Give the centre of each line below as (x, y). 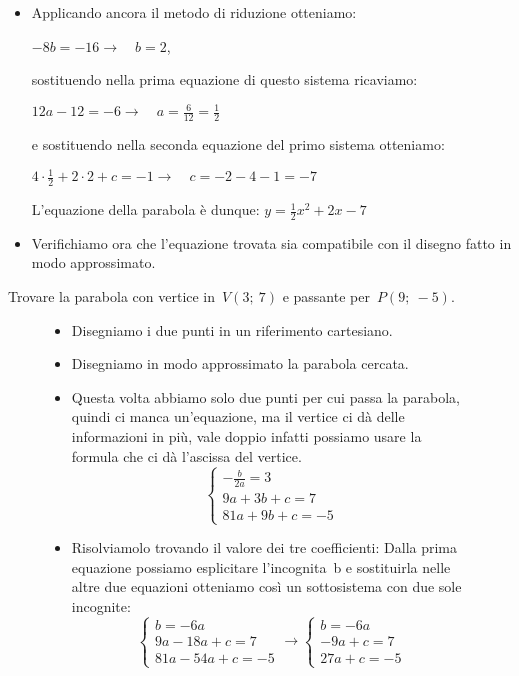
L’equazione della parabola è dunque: (145, 209)
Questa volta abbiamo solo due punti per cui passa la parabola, (265, 396)
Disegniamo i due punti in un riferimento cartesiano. (232, 329)
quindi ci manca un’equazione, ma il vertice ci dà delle (238, 416)
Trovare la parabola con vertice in (112, 296)
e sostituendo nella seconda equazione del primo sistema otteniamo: (238, 144)
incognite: (101, 605)
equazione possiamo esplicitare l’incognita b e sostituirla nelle (261, 566)
